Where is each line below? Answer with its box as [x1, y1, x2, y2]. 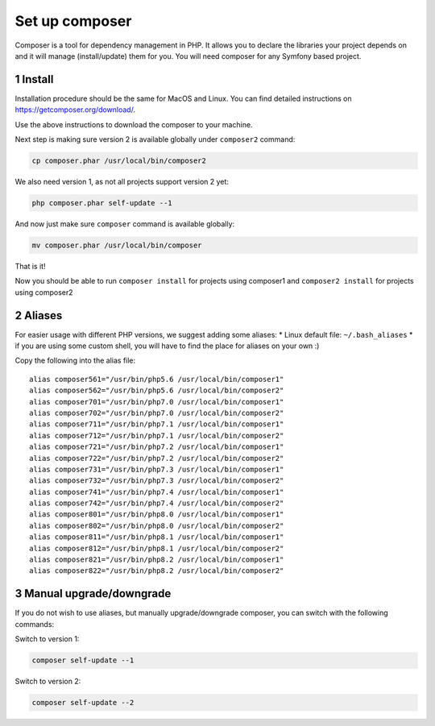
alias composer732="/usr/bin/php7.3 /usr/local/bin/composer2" [29, 476, 284, 485]
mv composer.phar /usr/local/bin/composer [31, 240, 202, 250]
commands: [14, 619, 55, 629]
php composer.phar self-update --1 [31, 198, 172, 207]
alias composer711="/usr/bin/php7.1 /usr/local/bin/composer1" [29, 420, 284, 429]
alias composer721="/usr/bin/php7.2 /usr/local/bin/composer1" [29, 442, 284, 451]
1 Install [14, 73, 54, 86]
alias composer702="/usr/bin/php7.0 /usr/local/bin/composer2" [29, 408, 284, 417]
